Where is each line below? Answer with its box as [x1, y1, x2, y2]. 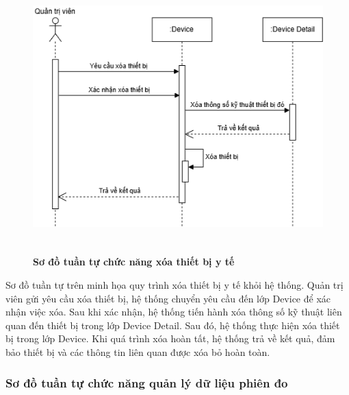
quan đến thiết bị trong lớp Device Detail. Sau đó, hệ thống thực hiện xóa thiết [5, 318, 340, 332]
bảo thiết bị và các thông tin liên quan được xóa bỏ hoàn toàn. [5, 345, 270, 359]
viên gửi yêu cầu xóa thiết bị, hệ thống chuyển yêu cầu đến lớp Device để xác [5, 291, 331, 305]
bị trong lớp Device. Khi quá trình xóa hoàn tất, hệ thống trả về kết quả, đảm [5, 331, 335, 346]
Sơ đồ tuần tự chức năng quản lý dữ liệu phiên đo [5, 374, 288, 391]
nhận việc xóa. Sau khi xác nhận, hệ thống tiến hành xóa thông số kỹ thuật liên [5, 304, 342, 319]
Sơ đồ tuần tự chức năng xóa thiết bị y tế [33, 254, 235, 269]
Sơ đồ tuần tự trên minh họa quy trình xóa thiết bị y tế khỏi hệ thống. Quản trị [5, 278, 344, 292]
